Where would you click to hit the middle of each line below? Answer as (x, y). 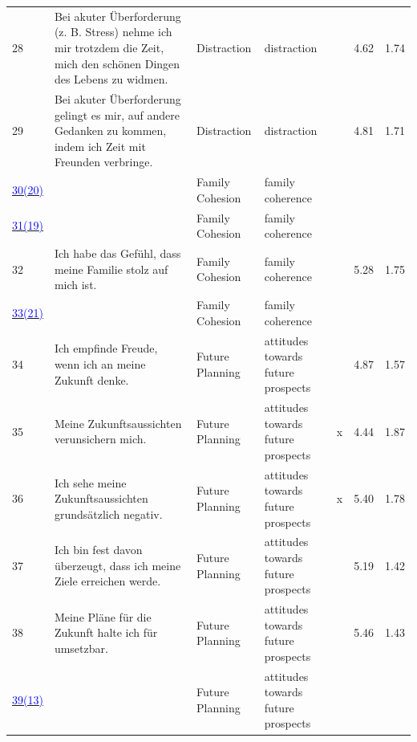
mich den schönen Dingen (117, 63)
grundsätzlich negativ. (108, 514)
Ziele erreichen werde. (107, 581)
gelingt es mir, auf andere (117, 114)
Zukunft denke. (91, 379)
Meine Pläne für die (103, 616)
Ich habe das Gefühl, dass (117, 253)
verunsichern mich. (100, 439)
